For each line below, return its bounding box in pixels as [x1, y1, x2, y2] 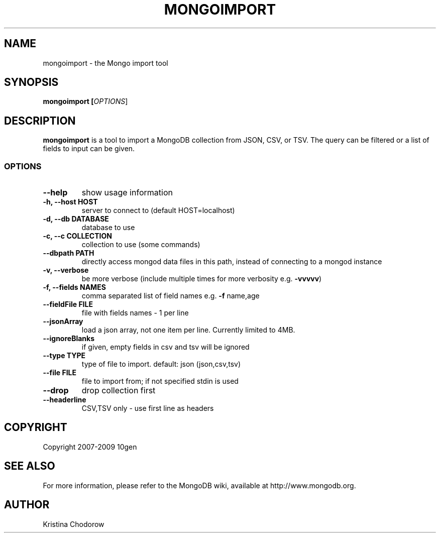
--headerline [43, 395, 86, 404]
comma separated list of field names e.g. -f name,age [81, 291, 260, 300]
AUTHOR [4, 498, 50, 511]
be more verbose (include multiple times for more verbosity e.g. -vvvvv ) [81, 274, 322, 283]
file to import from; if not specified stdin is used [81, 377, 239, 386]
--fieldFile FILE [43, 300, 93, 309]
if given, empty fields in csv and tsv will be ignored [81, 343, 250, 352]
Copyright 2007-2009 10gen [43, 442, 137, 451]
